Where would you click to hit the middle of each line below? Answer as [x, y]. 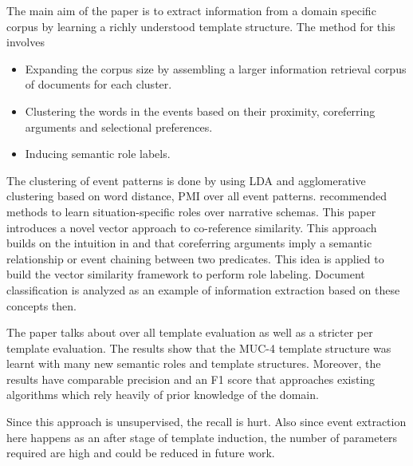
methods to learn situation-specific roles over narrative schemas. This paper [191, 211]
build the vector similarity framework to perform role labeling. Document [186, 274]
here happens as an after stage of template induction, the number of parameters [202, 437]
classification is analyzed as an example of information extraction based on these [203, 289]
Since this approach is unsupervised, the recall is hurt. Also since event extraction [206, 422]
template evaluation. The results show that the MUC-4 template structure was [199, 348]
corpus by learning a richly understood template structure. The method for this [201, 26]
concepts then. [41, 305]
